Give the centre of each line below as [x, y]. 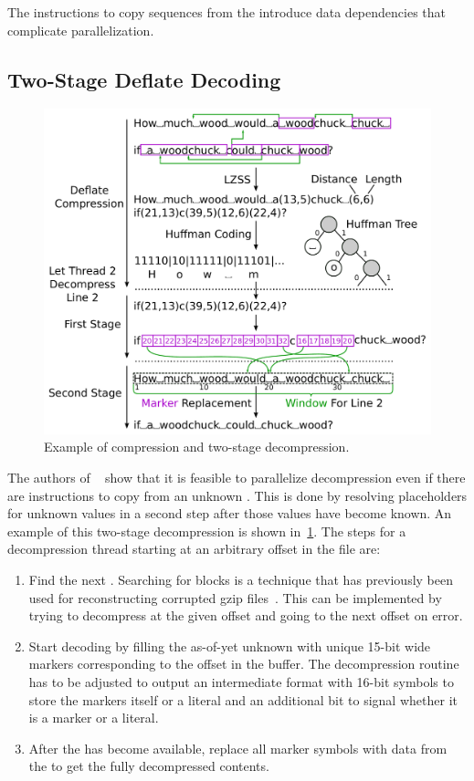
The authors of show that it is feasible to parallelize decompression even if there [237, 478]
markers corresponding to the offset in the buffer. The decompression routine [244, 664]
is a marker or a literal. [94, 718]
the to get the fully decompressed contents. [149, 766]
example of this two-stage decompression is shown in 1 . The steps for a [207, 531]
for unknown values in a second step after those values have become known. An [230, 513]
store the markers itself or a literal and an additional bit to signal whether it [243, 699]
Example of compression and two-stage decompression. [197, 447]
